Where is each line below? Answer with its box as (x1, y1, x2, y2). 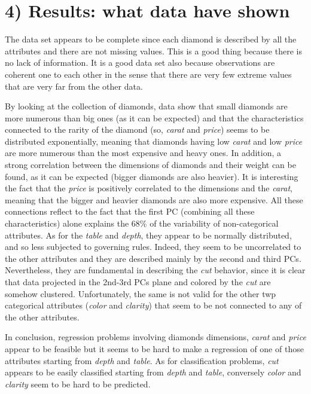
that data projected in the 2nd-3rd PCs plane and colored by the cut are (5, 276, 271, 288)
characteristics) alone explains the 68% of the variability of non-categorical (5, 217, 279, 230)
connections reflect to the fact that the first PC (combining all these (5, 205, 255, 218)
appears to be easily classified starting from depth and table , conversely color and (5, 366, 301, 378)
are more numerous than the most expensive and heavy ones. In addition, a (5, 146, 282, 159)
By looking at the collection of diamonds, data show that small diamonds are (5, 100, 288, 112)
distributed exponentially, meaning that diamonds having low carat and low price (5, 135, 303, 147)
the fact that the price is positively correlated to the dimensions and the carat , (5, 182, 292, 194)
